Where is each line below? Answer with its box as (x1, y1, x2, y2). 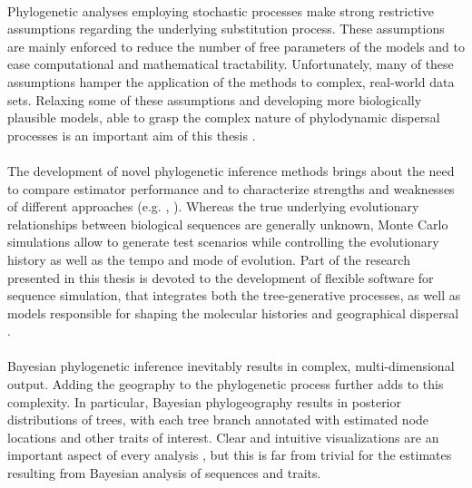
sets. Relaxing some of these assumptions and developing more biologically (7, 90, 422, 109)
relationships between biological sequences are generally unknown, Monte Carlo (7, 214, 448, 233)
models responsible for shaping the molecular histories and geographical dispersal (7, 303, 459, 322)
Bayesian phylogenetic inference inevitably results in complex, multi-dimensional (7, 356, 455, 376)
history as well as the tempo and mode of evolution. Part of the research (7, 249, 410, 268)
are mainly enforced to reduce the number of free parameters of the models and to (7, 36, 466, 55)
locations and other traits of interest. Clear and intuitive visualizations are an (7, 427, 439, 446)
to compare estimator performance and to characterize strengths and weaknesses (7, 179, 455, 198)
